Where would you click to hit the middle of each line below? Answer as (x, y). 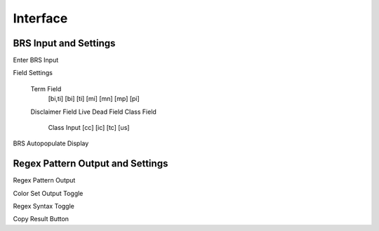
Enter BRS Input (36, 60)
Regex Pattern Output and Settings (91, 164)
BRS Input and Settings (64, 43)
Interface (40, 18)
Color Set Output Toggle (48, 193)
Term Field (46, 88)
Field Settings (33, 73)
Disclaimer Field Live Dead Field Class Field (94, 112)
